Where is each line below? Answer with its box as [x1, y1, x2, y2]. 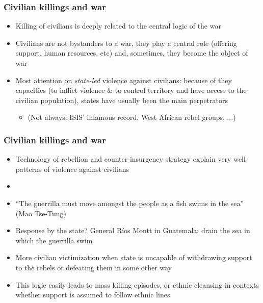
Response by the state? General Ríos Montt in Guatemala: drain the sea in [15, 225, 250, 236]
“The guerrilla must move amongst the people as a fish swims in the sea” [15, 197, 244, 208]
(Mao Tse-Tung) [15, 208, 67, 218]
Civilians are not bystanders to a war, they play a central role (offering [15, 37, 237, 48]
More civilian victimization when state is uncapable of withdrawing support [15, 252, 252, 263]
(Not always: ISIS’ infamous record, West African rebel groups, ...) [28, 112, 236, 122]
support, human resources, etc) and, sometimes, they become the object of [15, 47, 248, 58]
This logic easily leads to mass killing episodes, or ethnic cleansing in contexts [15, 279, 259, 290]
